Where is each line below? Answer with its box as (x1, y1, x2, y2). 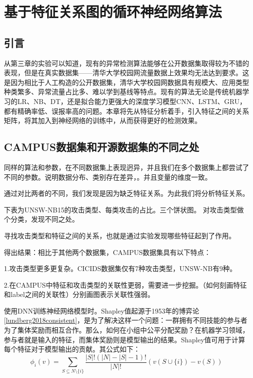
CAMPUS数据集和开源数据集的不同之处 (4, 139, 199, 154)
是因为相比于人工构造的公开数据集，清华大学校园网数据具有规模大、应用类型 (4, 77, 249, 87)
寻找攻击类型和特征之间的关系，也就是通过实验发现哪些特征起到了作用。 (4, 230, 235, 240)
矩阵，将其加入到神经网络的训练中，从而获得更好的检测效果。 (4, 115, 201, 126)
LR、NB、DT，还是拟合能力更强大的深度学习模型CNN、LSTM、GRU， (17, 96, 247, 106)
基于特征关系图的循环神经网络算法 (4, 1, 222, 21)
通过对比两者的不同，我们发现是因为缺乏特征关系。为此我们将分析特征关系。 (4, 188, 249, 198)
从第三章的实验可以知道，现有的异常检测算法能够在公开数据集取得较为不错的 (4, 58, 249, 68)
